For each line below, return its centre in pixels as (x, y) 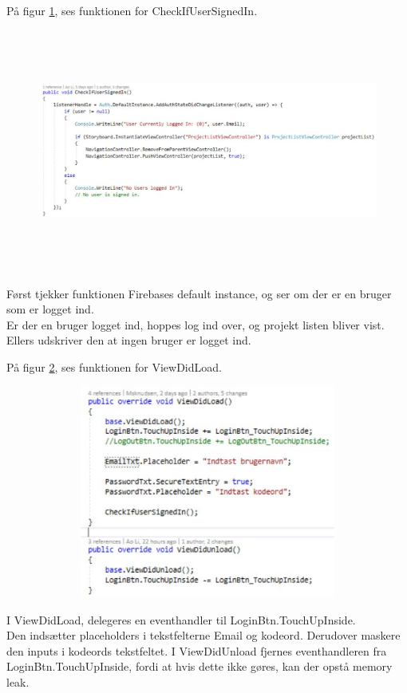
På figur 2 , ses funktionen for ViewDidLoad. (114, 366)
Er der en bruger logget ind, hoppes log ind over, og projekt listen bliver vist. (196, 324)
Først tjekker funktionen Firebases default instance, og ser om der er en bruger (199, 293)
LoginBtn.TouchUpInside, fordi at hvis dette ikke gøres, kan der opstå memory (200, 666)
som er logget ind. (50, 309)
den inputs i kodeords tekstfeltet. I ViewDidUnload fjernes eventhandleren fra (197, 650)
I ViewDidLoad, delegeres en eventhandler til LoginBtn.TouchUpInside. (181, 619)
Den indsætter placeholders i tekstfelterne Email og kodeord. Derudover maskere (203, 635)
